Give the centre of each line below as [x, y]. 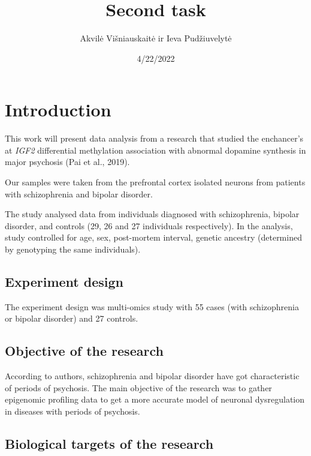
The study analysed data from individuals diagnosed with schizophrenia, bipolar [152, 214]
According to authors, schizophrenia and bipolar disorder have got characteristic [152, 376]
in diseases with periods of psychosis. [73, 411]
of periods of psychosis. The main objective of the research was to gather [138, 387]
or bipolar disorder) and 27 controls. [72, 318]
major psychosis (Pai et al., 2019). [67, 162]
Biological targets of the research [109, 443]
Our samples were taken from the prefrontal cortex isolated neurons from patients [155, 182]
